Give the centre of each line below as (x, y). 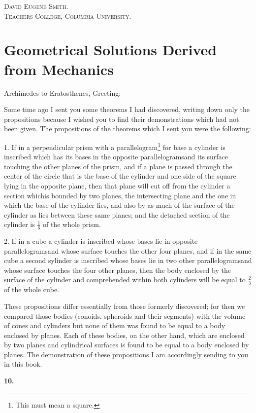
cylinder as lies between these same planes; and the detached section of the (117, 214)
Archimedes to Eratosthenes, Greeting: (63, 93)
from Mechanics (59, 69)
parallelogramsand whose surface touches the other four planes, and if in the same (128, 250)
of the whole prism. (72, 224)
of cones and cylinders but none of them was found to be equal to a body (115, 325)
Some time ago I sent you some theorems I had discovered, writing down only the (127, 109)
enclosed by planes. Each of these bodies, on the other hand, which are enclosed (124, 335)
